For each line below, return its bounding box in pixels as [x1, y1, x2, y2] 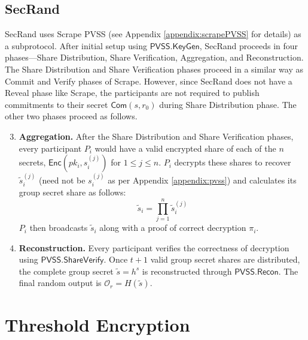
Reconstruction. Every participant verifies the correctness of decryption [19, 241, 289, 254]
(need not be [38, 173, 86, 186]
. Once [103, 253, 128, 266]
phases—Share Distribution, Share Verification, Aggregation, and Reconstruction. [5, 51, 304, 64]
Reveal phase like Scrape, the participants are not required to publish [5, 86, 260, 99]
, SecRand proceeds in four [199, 39, 298, 52]
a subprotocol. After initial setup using [5, 39, 147, 52]
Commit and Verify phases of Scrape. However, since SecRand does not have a [5, 74, 292, 87]
